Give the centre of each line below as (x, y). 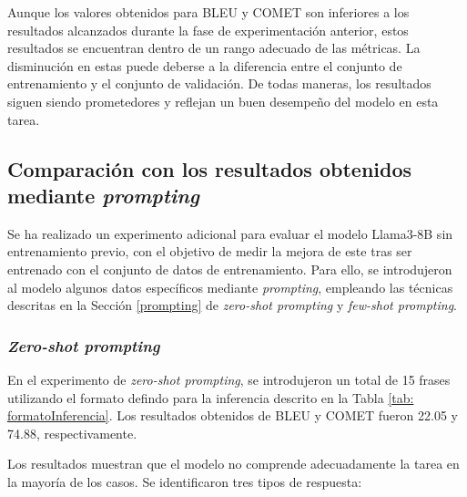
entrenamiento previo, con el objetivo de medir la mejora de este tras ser (210, 251)
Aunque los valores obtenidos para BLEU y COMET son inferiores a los (208, 12)
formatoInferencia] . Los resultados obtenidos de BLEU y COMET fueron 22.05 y (233, 415)
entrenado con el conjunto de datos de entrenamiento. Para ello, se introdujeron (230, 269)
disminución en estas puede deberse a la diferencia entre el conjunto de (205, 65)
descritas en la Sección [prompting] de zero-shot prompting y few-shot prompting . (233, 305)
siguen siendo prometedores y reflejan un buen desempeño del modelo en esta (223, 101)
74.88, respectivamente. (72, 433)
